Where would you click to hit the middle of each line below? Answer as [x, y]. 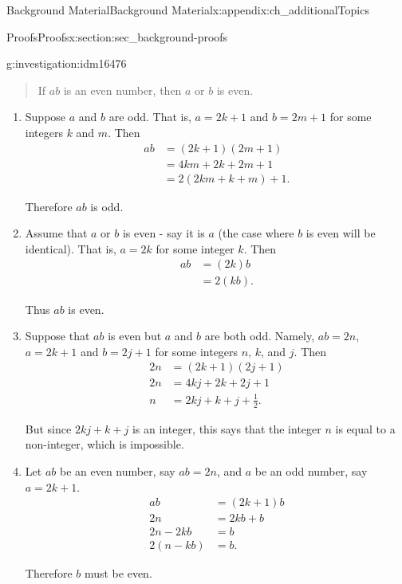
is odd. [107, 206]
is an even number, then [122, 90]
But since [48, 428]
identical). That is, [71, 248]
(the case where [256, 233]
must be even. [118, 573]
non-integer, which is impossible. [104, 444]
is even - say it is [164, 233]
